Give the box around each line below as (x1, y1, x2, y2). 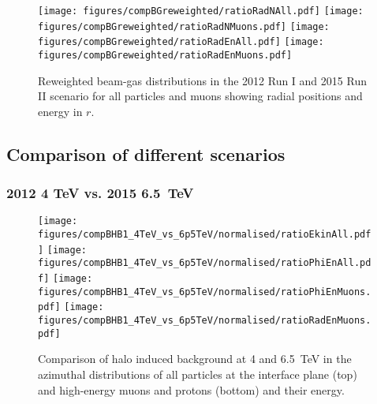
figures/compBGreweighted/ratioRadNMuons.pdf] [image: (38, 21, 330, 32)
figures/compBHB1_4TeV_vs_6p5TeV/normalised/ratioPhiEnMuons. (38, 286, 371, 297)
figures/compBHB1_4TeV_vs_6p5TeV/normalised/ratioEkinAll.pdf (38, 229, 371, 241)
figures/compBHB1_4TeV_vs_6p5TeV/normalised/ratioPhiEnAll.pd (38, 257, 371, 269)
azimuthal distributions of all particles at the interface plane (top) (38, 365, 357, 382)
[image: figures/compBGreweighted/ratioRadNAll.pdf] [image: (38, 6, 364, 17)
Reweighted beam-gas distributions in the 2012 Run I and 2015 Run (38, 72, 367, 88)
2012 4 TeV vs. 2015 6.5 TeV (6, 183, 194, 203)
